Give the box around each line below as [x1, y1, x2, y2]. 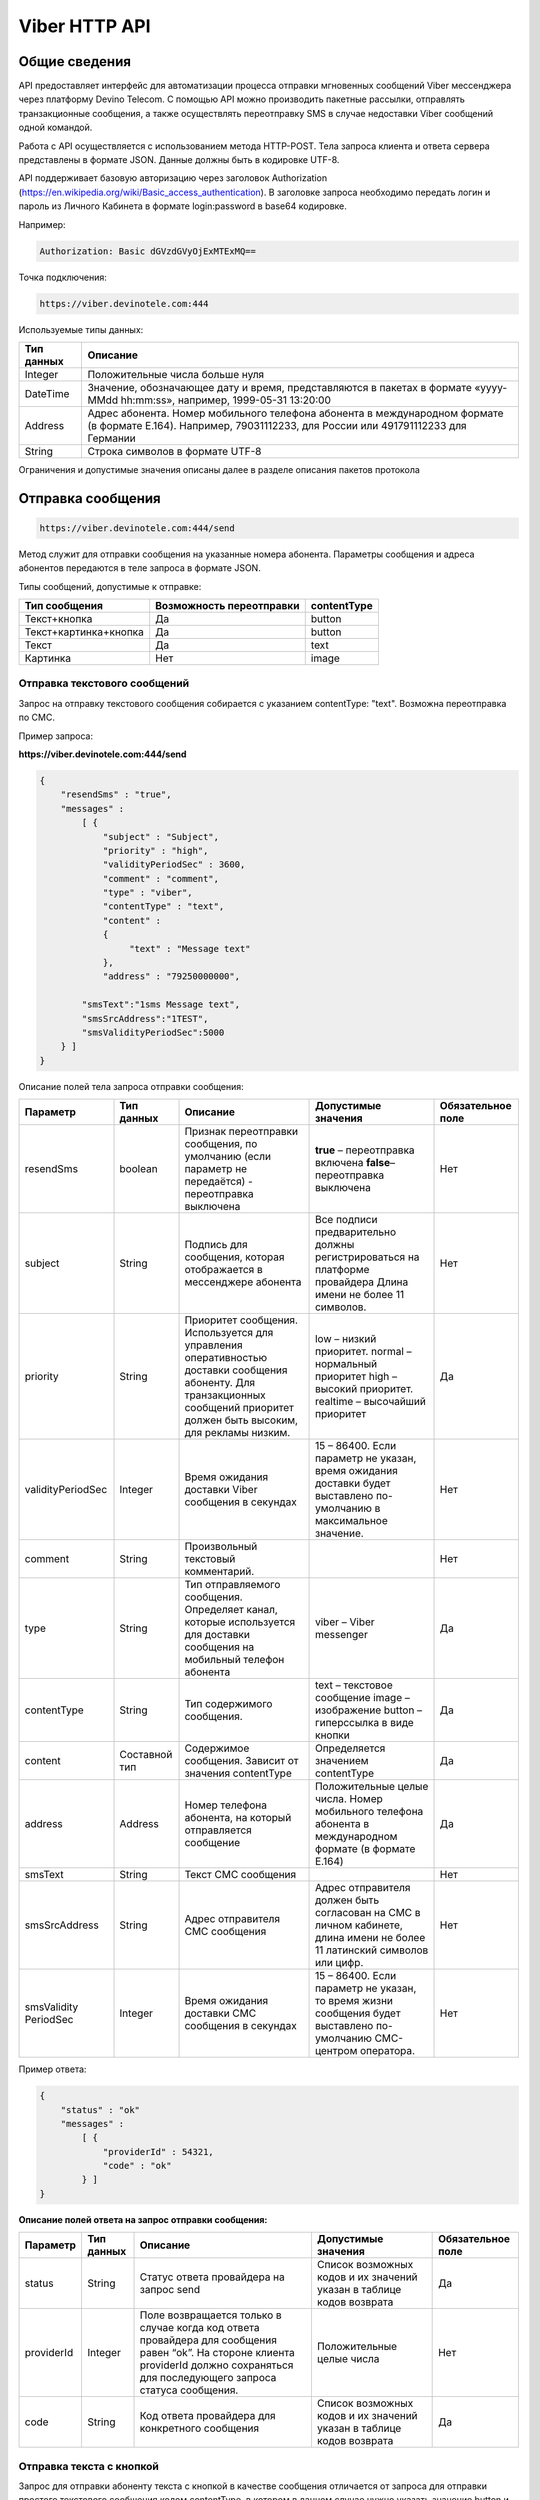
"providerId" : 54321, [102, 2146, 214, 2157]
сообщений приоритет [184, 1401, 295, 1415]
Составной [119, 1748, 173, 1762]
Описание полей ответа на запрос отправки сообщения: [18, 2213, 268, 2225]
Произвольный [184, 1540, 258, 1554]
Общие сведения [18, 53, 132, 70]
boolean [119, 1162, 159, 1176]
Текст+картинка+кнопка [24, 625, 145, 639]
